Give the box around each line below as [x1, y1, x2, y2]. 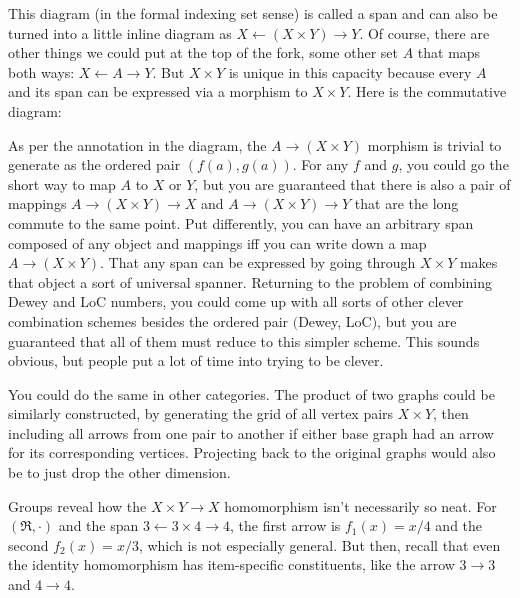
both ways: [8, 61, 75, 82]
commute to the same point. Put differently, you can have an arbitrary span [8, 212, 474, 233]
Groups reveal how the [8, 495, 147, 516]
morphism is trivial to [367, 134, 502, 155]
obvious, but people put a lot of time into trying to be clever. [8, 350, 384, 371]
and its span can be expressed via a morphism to [8, 81, 308, 102]
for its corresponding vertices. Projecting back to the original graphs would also [8, 442, 496, 463]
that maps [417, 42, 481, 63]
